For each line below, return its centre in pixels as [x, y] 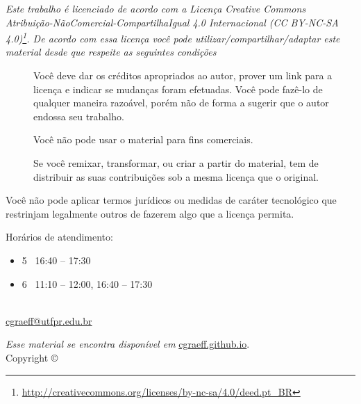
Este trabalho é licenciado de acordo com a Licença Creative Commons [156, 8]
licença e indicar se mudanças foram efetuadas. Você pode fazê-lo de [178, 89]
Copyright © [32, 357]
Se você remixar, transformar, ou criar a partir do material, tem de [176, 163]
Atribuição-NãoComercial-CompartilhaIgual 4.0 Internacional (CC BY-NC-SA [172, 22]
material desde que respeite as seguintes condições [111, 52]
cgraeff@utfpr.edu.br [49, 320]
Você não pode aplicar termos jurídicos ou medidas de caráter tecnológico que [171, 200]
